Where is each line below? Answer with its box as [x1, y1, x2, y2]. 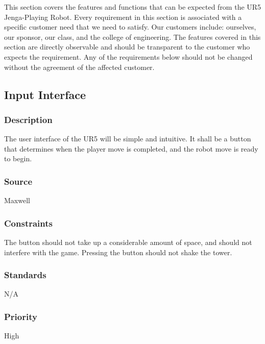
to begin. [4, 153, 32, 164]
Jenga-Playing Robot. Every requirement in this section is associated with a [4, 11, 242, 22]
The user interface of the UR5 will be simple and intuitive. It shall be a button [4, 133, 251, 144]
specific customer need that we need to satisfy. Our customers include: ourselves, [4, 21, 256, 32]
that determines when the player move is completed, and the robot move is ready [4, 143, 258, 154]
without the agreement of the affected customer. [4, 61, 155, 72]
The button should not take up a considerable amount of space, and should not [4, 236, 252, 247]
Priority [4, 310, 37, 323]
